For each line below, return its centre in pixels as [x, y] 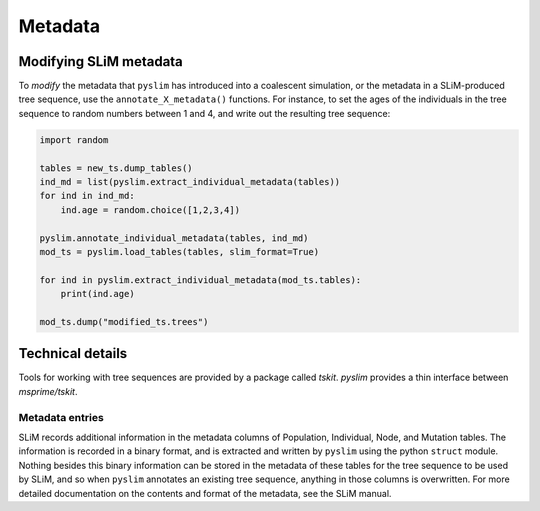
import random [74, 139]
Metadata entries [61, 417]
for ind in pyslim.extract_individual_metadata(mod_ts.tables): [200, 279]
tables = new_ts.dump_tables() [116, 168]
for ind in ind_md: [87, 196]
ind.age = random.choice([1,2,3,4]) [150, 209]
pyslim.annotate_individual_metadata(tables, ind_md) [174, 238]
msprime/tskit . [48, 391]
